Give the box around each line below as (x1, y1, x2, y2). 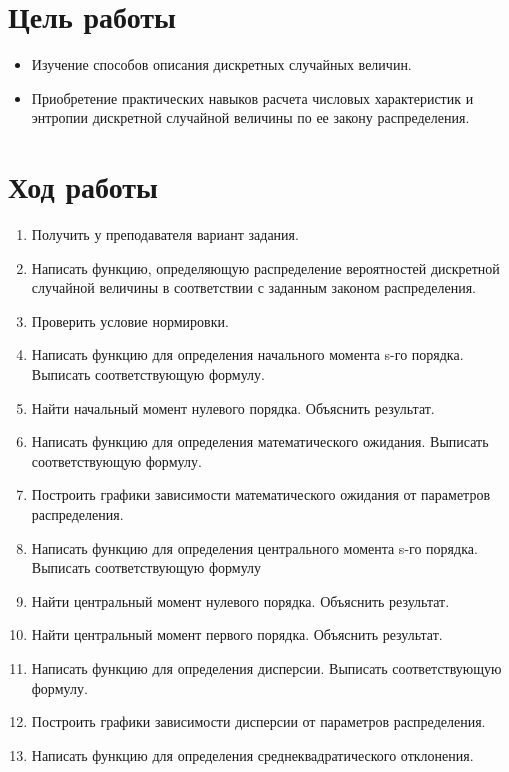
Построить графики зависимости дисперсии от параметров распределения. (31, 711, 486, 732)
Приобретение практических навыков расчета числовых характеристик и (31, 87, 474, 108)
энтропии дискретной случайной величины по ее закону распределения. (31, 107, 470, 128)
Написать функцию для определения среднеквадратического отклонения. (31, 744, 474, 765)
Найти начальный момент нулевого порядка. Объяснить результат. (31, 397, 435, 418)
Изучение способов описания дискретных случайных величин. (31, 54, 412, 75)
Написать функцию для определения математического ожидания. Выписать (31, 431, 489, 452)
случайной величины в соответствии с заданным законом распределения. (31, 277, 476, 298)
